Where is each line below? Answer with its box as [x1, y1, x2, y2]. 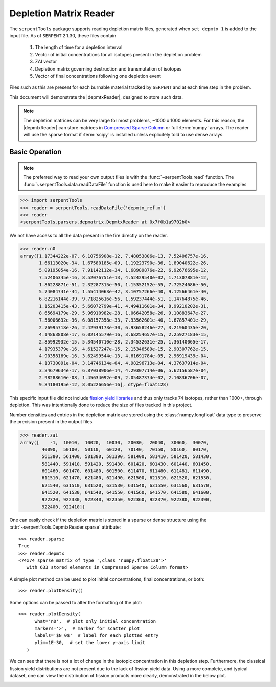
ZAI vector [35, 59, 57, 65]
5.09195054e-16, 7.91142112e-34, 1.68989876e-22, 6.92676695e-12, [39, 267, 209, 273]
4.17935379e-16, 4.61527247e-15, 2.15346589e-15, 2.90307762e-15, [39, 346, 209, 352]
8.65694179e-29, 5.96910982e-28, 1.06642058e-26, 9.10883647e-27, [39, 310, 209, 316]
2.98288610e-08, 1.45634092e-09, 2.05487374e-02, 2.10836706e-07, [39, 375, 209, 380]
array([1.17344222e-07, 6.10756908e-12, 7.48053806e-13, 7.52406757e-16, [20, 253, 209, 259]
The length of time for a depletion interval [35, 44, 123, 51]
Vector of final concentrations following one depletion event [35, 73, 161, 79]
